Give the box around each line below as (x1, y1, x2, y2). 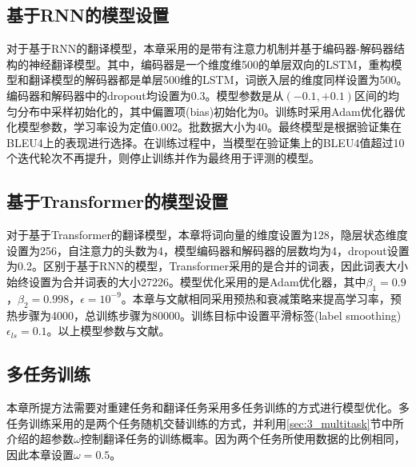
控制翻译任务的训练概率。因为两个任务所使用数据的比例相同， (80, 430, 406, 447)
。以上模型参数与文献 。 (46, 322, 170, 339)
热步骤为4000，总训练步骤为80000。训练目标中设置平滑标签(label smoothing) (6, 306, 402, 323)
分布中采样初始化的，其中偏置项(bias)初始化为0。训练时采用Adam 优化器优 (17, 102, 406, 119)
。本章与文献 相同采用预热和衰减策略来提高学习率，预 (121, 289, 402, 306)
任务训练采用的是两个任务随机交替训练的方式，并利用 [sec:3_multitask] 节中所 (6, 414, 404, 431)
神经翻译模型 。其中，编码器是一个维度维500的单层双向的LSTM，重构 (28, 55, 391, 72)
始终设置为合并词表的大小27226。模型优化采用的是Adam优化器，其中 (6, 273, 366, 289)
